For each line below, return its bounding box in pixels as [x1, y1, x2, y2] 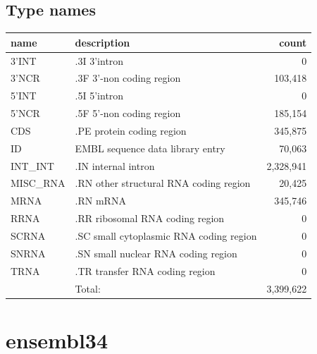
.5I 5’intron [75, 88, 124, 103]
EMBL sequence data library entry [75, 140, 225, 155]
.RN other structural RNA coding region [75, 176, 251, 190]
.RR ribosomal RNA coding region [75, 211, 225, 226]
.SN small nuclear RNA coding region [75, 245, 237, 260]
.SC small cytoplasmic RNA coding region [75, 228, 257, 243]
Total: [75, 281, 101, 295]
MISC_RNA [11, 176, 66, 190]
